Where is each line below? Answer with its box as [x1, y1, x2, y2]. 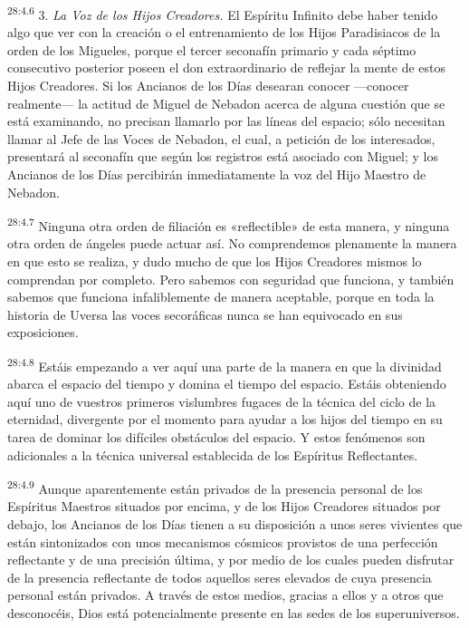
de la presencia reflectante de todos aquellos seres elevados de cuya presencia [7, 567, 432, 586]
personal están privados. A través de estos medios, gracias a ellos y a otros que [7, 585, 444, 604]
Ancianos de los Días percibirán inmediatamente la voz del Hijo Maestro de [7, 165, 426, 183]
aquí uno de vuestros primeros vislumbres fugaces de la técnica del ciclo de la [7, 391, 436, 411]
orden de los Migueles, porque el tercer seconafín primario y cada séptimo [7, 40, 416, 59]
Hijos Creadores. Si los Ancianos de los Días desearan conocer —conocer [7, 76, 409, 95]
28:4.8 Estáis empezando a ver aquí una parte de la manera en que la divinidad [7, 354, 442, 375]
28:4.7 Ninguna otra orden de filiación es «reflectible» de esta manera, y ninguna [7, 214, 450, 235]
